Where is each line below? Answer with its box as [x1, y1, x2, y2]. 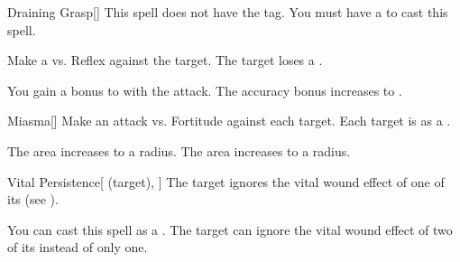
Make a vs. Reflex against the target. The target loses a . [7, 51, 323, 70]
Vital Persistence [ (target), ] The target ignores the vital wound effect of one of [7, 172, 445, 191]
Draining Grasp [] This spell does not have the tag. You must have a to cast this [7, 3, 448, 21]
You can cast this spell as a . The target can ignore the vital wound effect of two [7, 220, 453, 239]
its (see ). [7, 190, 59, 209]
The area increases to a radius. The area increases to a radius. [7, 141, 351, 160]
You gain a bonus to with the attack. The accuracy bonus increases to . [7, 80, 402, 99]
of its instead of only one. [7, 238, 148, 257]
